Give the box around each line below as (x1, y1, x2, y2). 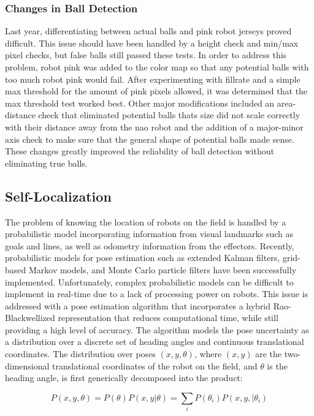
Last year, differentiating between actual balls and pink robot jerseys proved (5, 25, 292, 37)
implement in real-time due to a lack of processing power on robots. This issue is (5, 287, 308, 300)
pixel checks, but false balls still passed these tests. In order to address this (5, 48, 287, 61)
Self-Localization (5, 186, 112, 205)
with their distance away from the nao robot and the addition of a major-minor (5, 120, 304, 133)
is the (267, 359, 288, 372)
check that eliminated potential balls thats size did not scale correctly (38, 108, 301, 121)
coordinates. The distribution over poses (5, 347, 156, 360)
